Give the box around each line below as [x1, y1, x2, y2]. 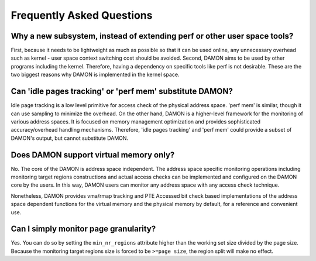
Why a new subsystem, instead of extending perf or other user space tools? [11, 31, 294, 41]
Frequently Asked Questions [11, 9, 153, 22]
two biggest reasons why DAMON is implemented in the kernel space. [11, 71, 180, 78]
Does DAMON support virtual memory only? [11, 150, 175, 160]
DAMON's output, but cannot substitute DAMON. [11, 135, 129, 142]
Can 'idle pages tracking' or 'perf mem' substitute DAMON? [11, 87, 233, 97]
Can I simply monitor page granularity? [11, 224, 156, 234]
